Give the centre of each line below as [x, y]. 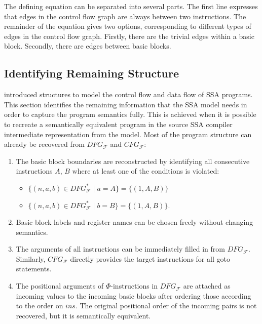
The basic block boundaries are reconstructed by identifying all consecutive [133, 161]
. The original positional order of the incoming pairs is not [166, 306]
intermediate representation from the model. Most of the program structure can [128, 134]
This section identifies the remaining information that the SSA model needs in [126, 104]
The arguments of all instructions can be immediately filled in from [120, 249]
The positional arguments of [60, 286]
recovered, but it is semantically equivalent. [83, 315]
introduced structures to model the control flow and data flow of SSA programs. [128, 94]
